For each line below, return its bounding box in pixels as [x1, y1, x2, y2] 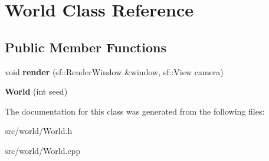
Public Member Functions [5, 38, 166, 56]
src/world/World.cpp [5, 144, 81, 156]
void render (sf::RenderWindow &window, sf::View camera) [5, 65, 224, 78]
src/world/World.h [5, 125, 73, 137]
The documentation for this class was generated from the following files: [5, 105, 265, 117]
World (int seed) [5, 85, 68, 98]
